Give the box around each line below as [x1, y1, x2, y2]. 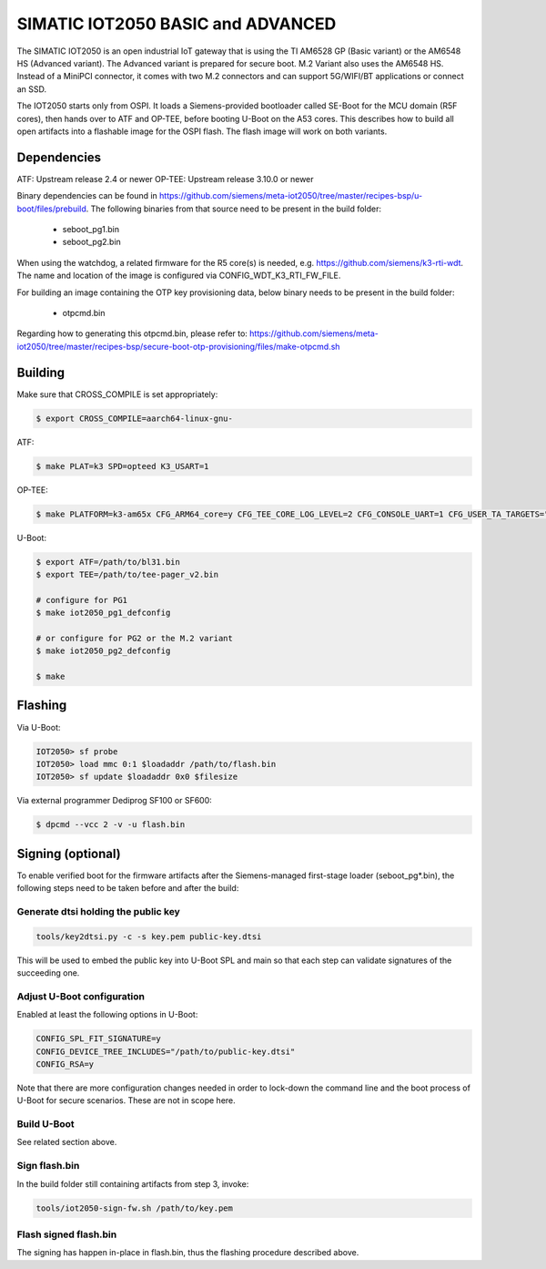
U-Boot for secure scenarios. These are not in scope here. [16, 1095, 236, 1106]
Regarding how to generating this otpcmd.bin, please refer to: [16, 328, 248, 339]
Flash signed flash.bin [16, 1228, 117, 1241]
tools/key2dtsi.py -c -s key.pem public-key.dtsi [35, 931, 262, 942]
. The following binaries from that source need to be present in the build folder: [86, 203, 382, 214]
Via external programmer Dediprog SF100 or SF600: [16, 795, 213, 806]
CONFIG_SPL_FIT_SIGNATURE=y [35, 1034, 161, 1044]
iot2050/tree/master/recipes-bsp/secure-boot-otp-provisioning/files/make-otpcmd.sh [16, 341, 340, 352]
